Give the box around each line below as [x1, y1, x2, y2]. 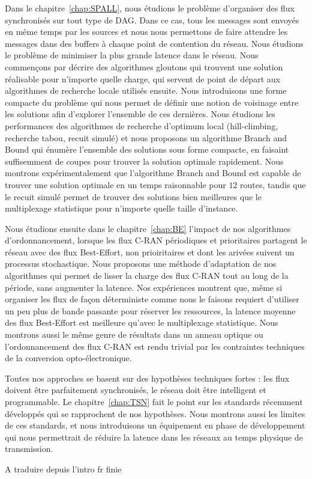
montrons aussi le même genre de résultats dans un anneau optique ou [5, 328, 263, 341]
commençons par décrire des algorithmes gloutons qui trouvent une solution [5, 60, 283, 73]
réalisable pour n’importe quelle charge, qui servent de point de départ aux [5, 72, 280, 85]
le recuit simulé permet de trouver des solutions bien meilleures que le [5, 190, 262, 203]
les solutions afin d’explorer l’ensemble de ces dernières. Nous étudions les [5, 108, 275, 120]
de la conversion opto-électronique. [5, 352, 132, 364]
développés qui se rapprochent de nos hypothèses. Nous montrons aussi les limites [5, 407, 305, 420]
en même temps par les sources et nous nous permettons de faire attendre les [5, 25, 288, 38]
